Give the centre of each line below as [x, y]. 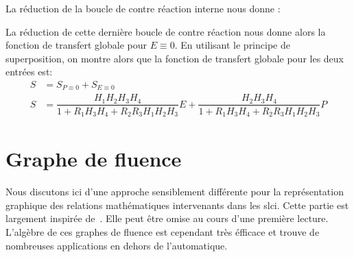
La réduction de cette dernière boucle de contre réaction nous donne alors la [166, 31]
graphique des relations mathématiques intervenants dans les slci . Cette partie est [177, 205]
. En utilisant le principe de [232, 45]
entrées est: [29, 72]
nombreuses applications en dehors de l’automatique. [117, 245]
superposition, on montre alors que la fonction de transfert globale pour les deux [175, 58]
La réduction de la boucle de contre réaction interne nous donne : [143, 8]
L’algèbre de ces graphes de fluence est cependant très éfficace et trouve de [163, 231]
